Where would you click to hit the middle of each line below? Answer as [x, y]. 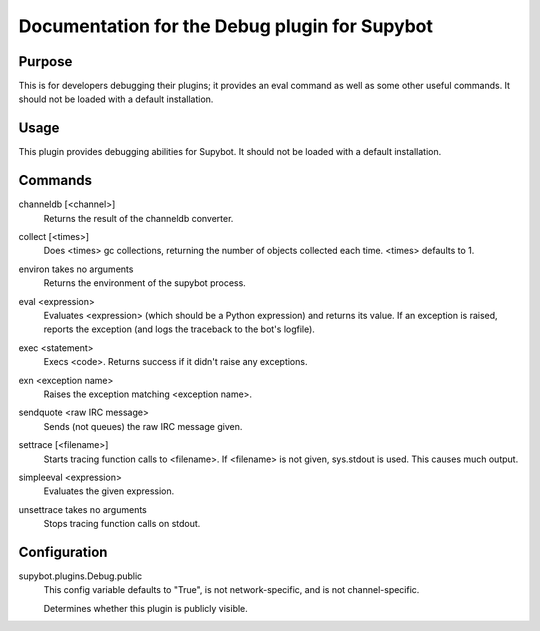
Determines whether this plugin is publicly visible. [146, 608]
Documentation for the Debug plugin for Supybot [226, 26]
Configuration [63, 551]
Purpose [45, 61]
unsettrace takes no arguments [82, 509]
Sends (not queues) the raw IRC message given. [143, 426]
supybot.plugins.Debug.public [80, 576]
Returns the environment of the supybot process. [145, 283]
